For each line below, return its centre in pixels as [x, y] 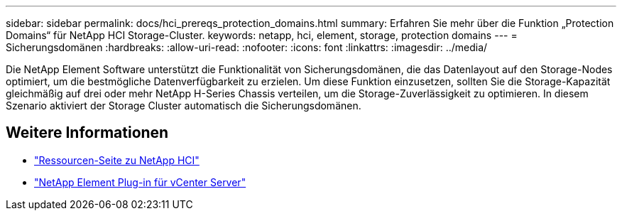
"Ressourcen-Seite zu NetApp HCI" [117, 160]
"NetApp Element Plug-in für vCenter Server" [140, 182]
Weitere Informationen [87, 133]
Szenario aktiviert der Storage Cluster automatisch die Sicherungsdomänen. [184, 106]
